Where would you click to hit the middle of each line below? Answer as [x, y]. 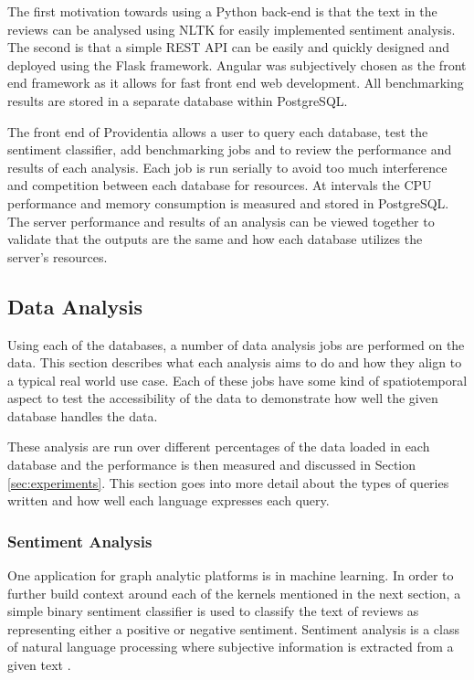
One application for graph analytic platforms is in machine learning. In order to [231, 575]
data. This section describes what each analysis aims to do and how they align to [235, 362]
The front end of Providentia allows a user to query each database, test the [218, 131]
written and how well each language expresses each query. [169, 500]
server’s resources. [58, 256]
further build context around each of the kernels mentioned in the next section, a [234, 593]
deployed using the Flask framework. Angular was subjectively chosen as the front [237, 64]
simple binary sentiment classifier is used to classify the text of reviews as [213, 611]
